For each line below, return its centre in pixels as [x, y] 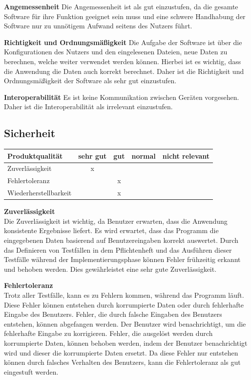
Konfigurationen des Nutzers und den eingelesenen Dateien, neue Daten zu [116, 52]
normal [144, 155]
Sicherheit [30, 133]
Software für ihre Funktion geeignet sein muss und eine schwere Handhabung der [125, 16]
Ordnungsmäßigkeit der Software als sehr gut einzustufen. [90, 81]
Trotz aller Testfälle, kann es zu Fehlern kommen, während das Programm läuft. [124, 295]
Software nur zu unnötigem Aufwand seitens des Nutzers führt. [98, 26]
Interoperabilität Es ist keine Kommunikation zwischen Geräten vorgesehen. [122, 97]
